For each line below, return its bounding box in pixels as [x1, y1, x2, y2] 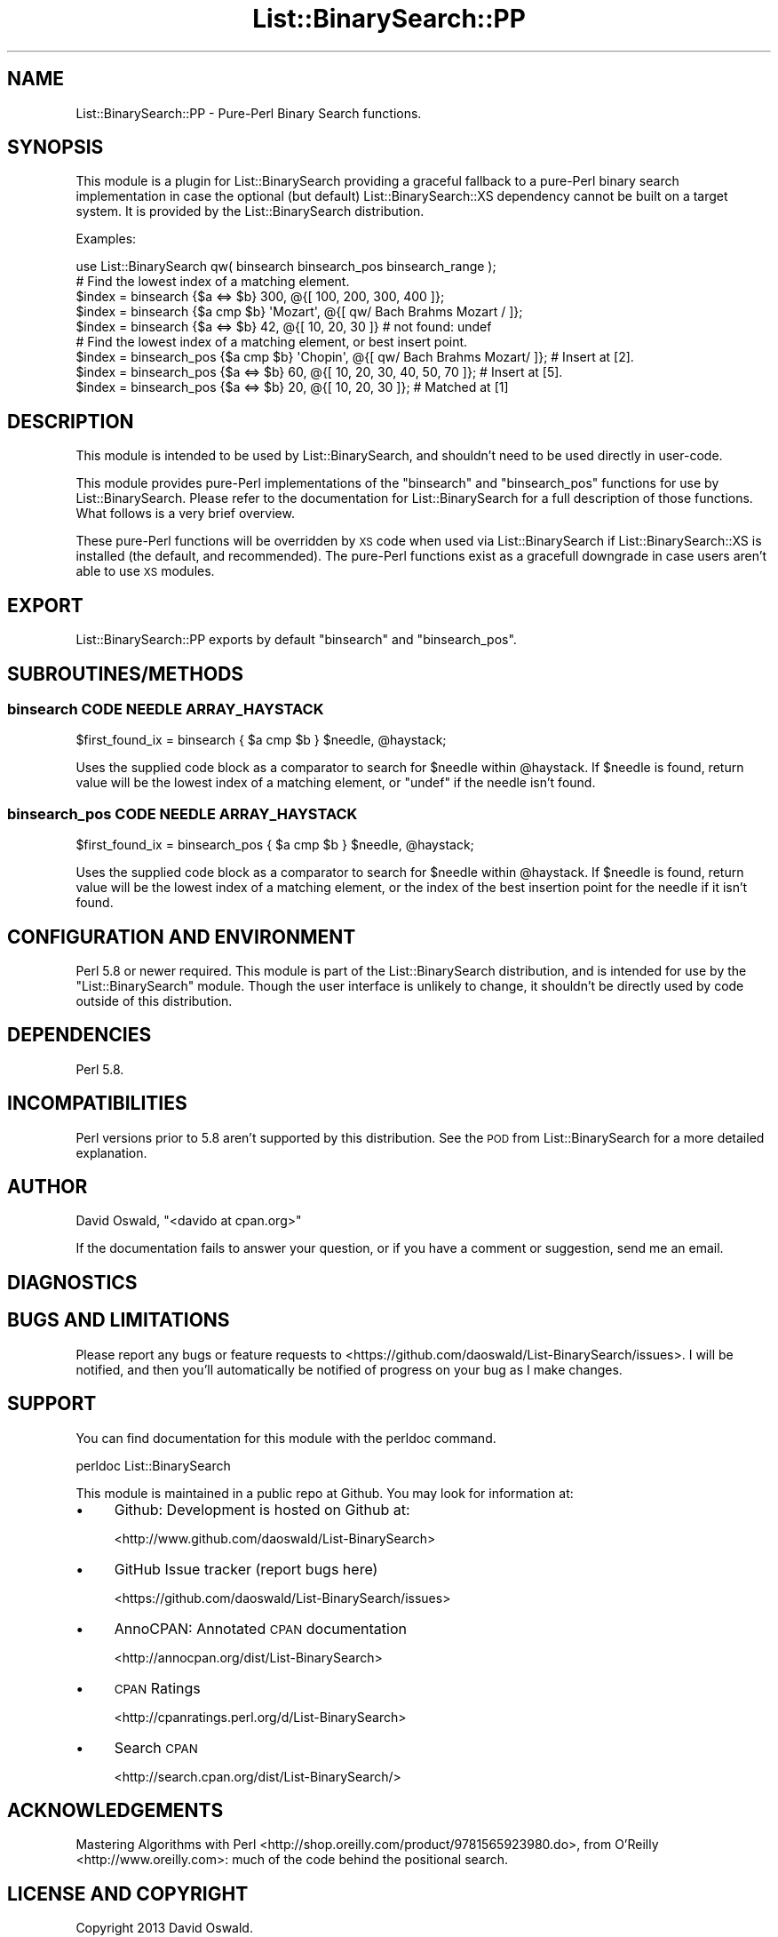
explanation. [75, 1144, 147, 1160]
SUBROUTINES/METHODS [7, 662, 244, 685]
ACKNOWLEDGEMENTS [7, 1799, 224, 1821]
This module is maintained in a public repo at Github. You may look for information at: [75, 1485, 574, 1501]
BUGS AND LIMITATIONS [7, 1309, 230, 1332]
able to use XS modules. [75, 563, 215, 579]
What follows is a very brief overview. [75, 506, 295, 522]
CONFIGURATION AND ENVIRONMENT [7, 925, 356, 948]
